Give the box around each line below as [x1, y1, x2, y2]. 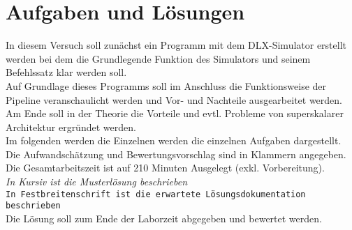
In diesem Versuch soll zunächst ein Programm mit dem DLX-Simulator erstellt [6, 38, 347, 52]
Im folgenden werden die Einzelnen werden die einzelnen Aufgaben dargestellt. [6, 133, 342, 148]
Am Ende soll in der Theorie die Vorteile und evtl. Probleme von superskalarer [6, 106, 344, 121]
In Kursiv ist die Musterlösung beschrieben [6, 174, 188, 189]
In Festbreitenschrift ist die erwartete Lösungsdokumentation [6, 189, 306, 199]
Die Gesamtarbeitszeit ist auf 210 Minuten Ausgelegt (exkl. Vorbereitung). [6, 160, 325, 175]
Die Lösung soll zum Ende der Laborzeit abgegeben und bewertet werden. [6, 210, 322, 225]
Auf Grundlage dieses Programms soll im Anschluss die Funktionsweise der [6, 78, 327, 93]
